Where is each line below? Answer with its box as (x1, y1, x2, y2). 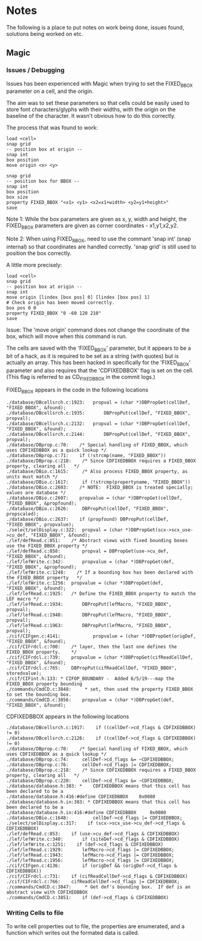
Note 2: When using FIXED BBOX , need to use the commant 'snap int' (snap (6, 235, 192, 244)
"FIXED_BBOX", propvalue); (6, 521, 74, 528)
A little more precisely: (6, 262, 62, 269)
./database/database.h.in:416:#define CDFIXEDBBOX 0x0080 (6, 810, 166, 816)
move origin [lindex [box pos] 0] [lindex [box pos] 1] (6, 294, 150, 301)
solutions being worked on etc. (6, 30, 83, 37)
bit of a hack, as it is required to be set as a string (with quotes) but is (6, 352, 179, 359)
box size (6, 194, 28, 200)
